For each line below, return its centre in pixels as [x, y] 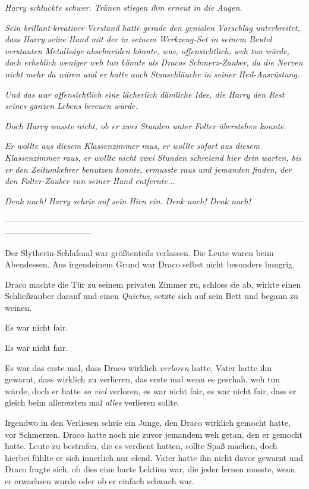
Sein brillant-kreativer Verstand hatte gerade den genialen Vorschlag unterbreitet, [152, 27]
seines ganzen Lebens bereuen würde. [71, 106]
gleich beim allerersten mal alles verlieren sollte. [92, 402]
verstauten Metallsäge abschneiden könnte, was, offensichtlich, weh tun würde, [147, 50]
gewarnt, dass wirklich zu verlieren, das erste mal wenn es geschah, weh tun [142, 379]
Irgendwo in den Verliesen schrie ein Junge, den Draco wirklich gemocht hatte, [148, 423]
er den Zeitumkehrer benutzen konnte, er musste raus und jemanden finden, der [148, 169]
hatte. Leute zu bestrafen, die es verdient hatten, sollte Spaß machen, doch [141, 446]
